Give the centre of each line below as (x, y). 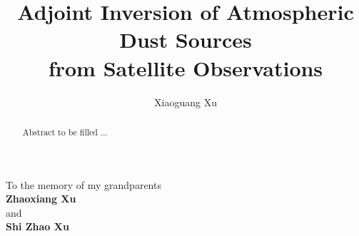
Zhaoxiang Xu (41, 199)
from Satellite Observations (186, 67)
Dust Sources (186, 40)
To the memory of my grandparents (84, 184)
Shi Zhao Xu (37, 226)
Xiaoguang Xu (186, 102)
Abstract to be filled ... (65, 132)
